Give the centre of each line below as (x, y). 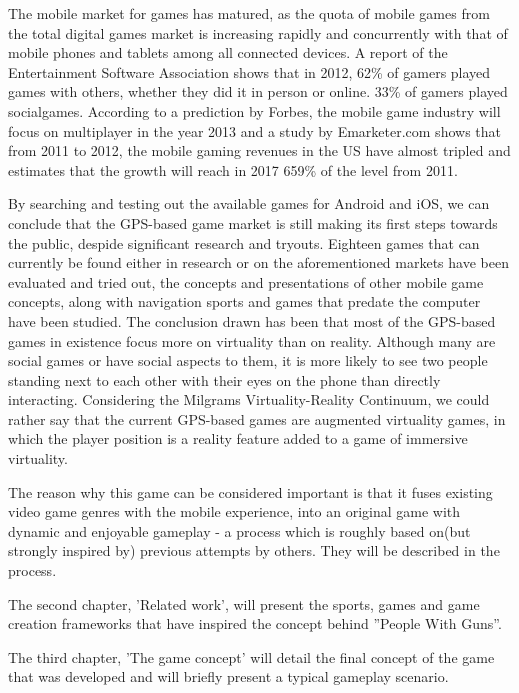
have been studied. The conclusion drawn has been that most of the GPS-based (252, 320)
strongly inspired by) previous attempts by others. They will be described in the (254, 550)
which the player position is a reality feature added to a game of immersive (238, 438)
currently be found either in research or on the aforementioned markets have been (258, 262)
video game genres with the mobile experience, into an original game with (234, 511)
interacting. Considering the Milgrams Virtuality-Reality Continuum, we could (249, 399)
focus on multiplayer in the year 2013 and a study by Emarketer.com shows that (254, 130)
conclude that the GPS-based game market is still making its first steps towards (253, 222)
